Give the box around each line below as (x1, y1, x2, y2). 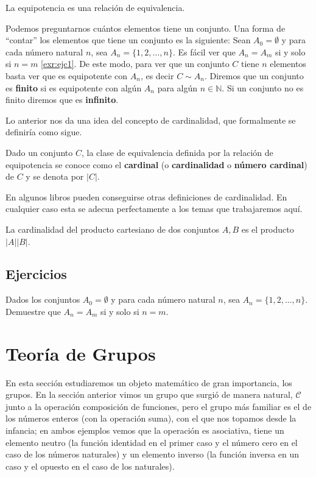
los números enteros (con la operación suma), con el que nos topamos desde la (5, 412, 297, 425)
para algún (157, 81, 198, 94)
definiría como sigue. (5, 125, 82, 138)
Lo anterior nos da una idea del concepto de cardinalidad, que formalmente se (5, 113, 296, 126)
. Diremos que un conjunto (204, 69, 304, 82)
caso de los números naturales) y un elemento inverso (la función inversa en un (5, 448, 300, 461)
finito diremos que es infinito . (5, 93, 119, 106)
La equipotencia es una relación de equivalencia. (5, 1, 185, 13)
